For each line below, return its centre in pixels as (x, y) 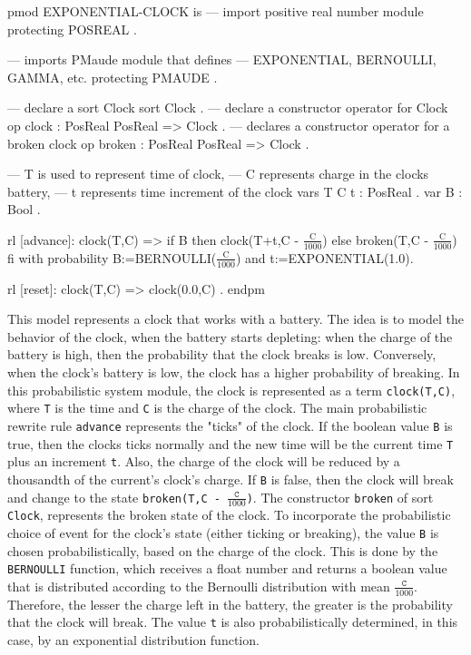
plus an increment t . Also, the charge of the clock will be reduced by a (204, 461)
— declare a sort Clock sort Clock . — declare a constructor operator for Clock (228, 108)
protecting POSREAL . (72, 29)
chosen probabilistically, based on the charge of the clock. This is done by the (223, 550)
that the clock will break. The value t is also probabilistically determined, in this (233, 622)
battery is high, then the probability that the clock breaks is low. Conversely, (222, 354)
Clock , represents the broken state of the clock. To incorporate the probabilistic (229, 515)
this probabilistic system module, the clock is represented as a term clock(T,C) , (231, 390)
